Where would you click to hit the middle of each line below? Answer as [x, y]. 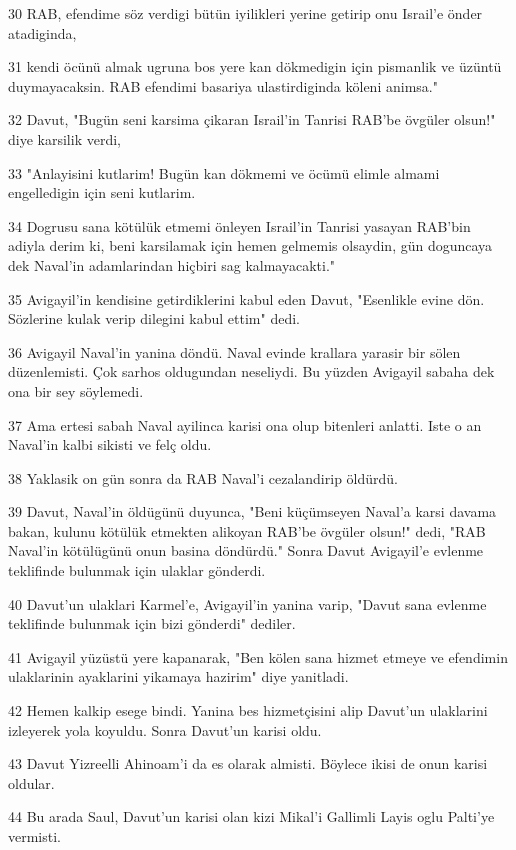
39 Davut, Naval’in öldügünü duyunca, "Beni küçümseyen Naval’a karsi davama [252, 511]
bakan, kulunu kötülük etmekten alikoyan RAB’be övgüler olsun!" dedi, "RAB [247, 530]
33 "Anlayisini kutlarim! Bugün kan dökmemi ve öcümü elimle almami [224, 172]
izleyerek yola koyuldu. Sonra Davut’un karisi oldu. [165, 729]
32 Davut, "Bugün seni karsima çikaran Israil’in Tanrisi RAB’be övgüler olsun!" [252, 119]
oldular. [31, 782]
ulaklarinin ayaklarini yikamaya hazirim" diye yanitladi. [178, 676]
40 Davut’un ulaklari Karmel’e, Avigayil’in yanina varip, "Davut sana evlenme [247, 603]
